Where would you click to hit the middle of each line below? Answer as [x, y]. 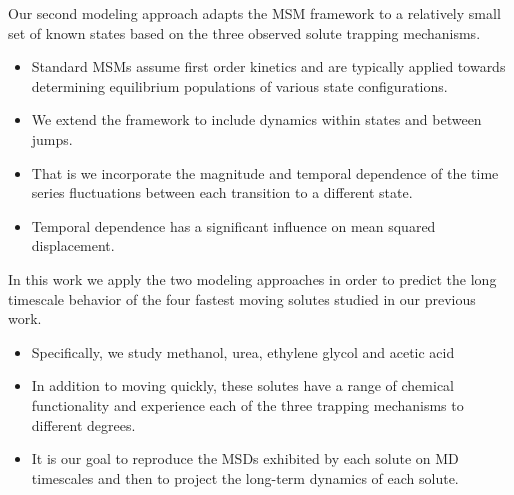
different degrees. [83, 424]
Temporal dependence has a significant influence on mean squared [233, 225]
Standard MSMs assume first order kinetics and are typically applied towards [268, 66]
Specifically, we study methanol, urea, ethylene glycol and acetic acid [243, 351]
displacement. [73, 245]
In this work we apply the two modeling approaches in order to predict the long [252, 278]
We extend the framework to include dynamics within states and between [256, 119]
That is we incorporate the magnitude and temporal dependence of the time [265, 172]
